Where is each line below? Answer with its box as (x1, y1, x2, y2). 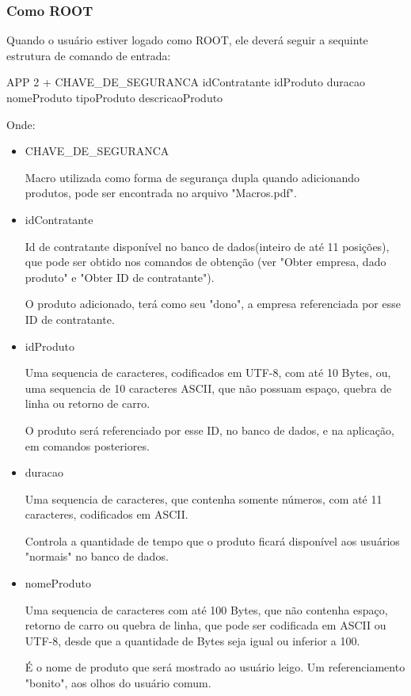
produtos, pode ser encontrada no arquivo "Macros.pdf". (25, 184, 297, 201)
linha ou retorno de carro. (25, 395, 150, 412)
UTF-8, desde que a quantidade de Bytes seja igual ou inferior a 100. (25, 632, 360, 648)
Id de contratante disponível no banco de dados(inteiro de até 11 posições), (25, 238, 390, 254)
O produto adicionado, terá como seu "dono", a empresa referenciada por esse (25, 295, 401, 312)
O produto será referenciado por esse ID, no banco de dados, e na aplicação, (25, 421, 394, 438)
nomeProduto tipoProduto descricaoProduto (6, 89, 223, 105)
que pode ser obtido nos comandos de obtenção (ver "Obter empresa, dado (25, 253, 386, 270)
